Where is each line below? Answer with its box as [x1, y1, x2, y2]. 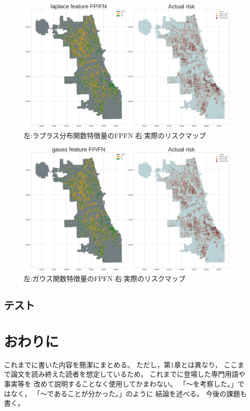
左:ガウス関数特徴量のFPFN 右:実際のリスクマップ [23, 273, 185, 284]
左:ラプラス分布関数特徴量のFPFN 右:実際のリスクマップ [23, 130, 206, 140]
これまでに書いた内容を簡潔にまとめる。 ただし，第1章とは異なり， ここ [4, 359, 238, 369]
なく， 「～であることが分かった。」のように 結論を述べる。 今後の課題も [10, 388, 247, 398]
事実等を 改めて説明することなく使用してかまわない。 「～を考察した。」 [4, 378, 238, 388]
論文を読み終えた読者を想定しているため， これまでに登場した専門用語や [10, 369, 246, 379]
